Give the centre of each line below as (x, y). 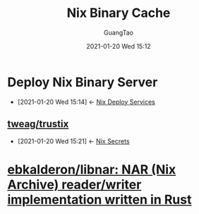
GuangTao (119, 32)
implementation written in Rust (99, 200)
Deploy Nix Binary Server (83, 82)
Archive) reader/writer (74, 184)
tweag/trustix (38, 124)
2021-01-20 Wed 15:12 (119, 46)
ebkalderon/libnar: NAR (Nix (92, 169)
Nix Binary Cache (119, 13)
